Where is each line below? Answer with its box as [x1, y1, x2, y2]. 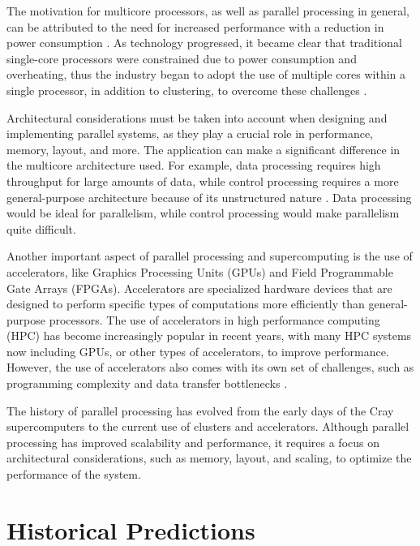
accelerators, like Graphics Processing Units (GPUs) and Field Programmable [6, 263, 393, 280]
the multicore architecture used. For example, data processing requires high [6, 157, 381, 174]
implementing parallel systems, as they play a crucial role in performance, [6, 125, 373, 142]
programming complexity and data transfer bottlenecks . [6, 375, 288, 392]
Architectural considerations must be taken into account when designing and [6, 109, 388, 126]
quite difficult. [6, 220, 76, 237]
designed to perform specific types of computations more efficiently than [6, 295, 365, 312]
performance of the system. [6, 466, 141, 483]
